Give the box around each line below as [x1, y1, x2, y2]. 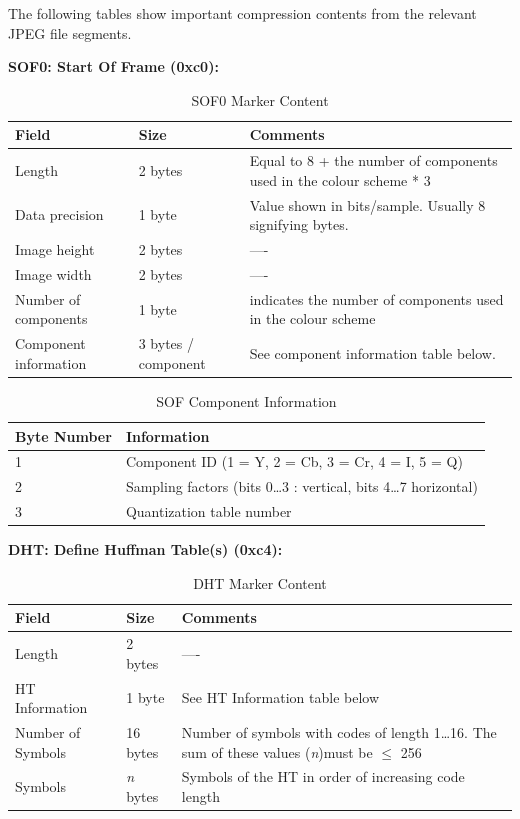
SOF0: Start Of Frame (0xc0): [8, 56, 219, 77]
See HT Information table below [181, 687, 380, 708]
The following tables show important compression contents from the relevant [8, 3, 477, 23]
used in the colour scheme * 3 [249, 169, 431, 190]
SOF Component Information [156, 390, 337, 411]
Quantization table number [125, 501, 292, 522]
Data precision [15, 204, 104, 225]
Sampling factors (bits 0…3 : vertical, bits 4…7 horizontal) [125, 476, 478, 497]
